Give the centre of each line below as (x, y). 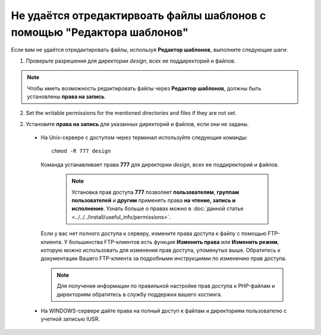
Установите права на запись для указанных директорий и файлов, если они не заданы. (137, 124)
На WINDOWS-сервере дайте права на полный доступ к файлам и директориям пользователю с (164, 311)
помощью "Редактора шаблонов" (100, 32)
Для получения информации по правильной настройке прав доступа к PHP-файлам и (166, 286)
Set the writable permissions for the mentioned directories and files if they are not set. (131, 113)
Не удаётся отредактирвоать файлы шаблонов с (139, 15)
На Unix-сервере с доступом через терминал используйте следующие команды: (144, 137)
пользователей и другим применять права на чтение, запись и (154, 201)
